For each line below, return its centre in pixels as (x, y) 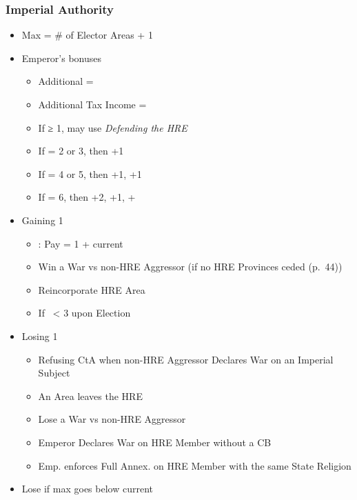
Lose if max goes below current (87, 489)
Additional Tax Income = (92, 104)
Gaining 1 (42, 220)
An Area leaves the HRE (90, 396)
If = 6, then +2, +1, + (87, 197)
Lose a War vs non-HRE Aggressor (112, 419)
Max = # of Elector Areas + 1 (87, 35)
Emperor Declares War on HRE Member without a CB (155, 442)
